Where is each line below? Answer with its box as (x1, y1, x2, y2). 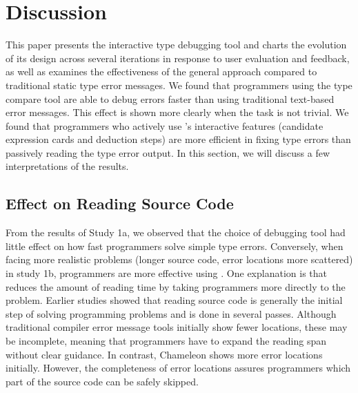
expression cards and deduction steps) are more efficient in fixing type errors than (6, 132, 351, 146)
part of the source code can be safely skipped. (6, 374, 199, 388)
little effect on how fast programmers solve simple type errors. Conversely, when (6, 238, 344, 253)
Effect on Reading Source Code (6, 193, 234, 214)
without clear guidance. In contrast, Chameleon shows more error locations (6, 347, 323, 361)
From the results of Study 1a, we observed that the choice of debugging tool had (6, 225, 346, 240)
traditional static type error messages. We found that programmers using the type (6, 77, 352, 92)
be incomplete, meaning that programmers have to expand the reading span (6, 334, 327, 348)
